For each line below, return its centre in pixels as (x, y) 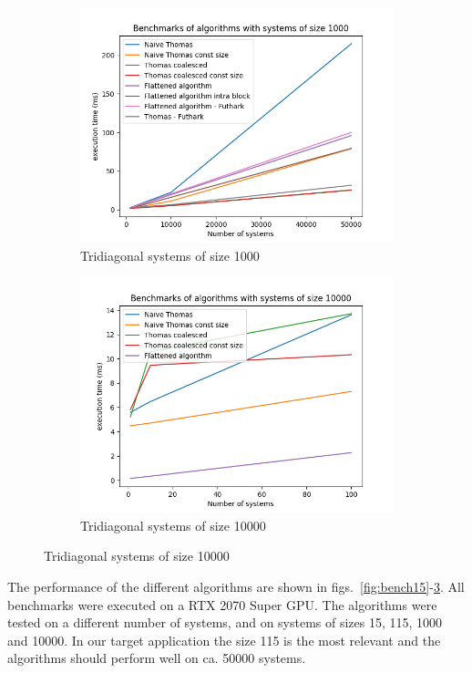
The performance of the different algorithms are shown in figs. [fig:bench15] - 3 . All (236, 586)
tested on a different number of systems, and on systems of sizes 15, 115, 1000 (225, 622)
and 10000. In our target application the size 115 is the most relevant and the (224, 640)
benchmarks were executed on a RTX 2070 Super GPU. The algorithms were (222, 604)
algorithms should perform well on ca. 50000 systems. (157, 658)
